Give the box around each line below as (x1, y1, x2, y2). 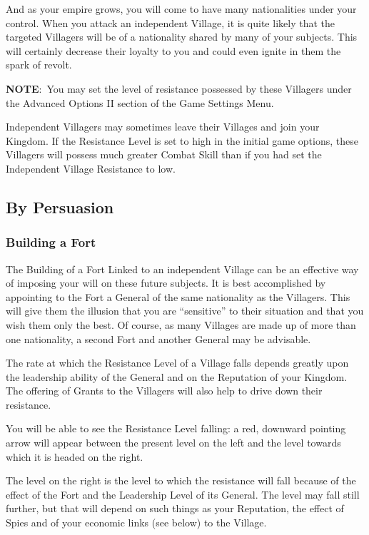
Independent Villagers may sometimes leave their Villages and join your (6, 119, 320, 134)
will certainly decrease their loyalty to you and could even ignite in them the (6, 43, 341, 58)
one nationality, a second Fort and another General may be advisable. (6, 331, 311, 346)
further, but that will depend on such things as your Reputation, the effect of (6, 501, 344, 516)
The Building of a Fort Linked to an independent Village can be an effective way (6, 261, 359, 276)
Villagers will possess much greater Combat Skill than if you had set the (6, 147, 322, 162)
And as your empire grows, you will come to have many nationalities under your (6, 1, 357, 16)
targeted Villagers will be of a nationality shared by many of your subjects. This (6, 29, 358, 44)
